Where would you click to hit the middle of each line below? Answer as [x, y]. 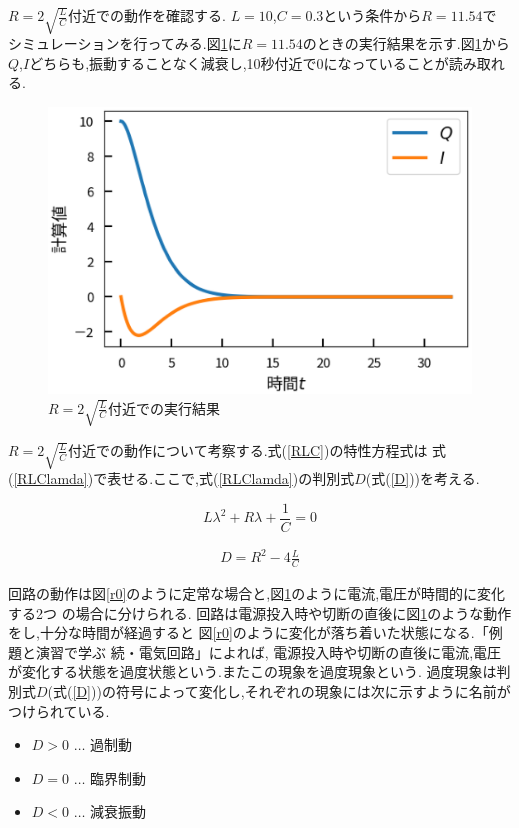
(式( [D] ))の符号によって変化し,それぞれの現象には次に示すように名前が [279, 691]
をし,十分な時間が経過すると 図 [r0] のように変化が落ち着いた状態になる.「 [248, 632]
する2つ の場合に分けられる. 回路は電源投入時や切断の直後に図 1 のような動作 [260, 612]
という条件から [372, 15]
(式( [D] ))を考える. [422, 478]
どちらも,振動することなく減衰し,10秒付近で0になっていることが [239, 62]
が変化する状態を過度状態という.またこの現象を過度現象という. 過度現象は [252, 671]
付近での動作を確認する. [147, 15]
